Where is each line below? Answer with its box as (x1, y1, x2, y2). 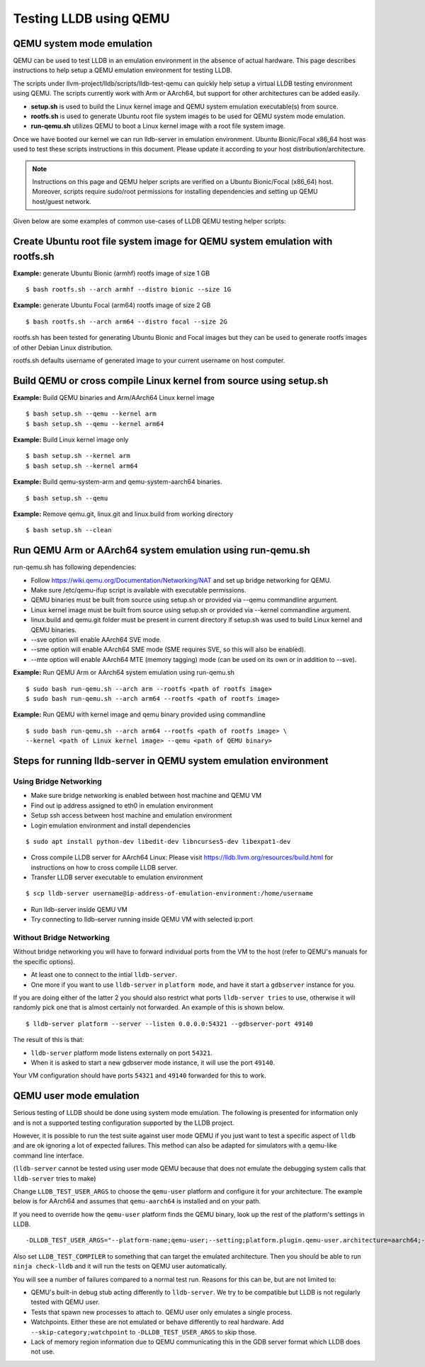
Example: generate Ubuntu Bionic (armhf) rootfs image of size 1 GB (13, 269, 210, 278)
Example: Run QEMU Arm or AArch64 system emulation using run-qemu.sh (13, 668, 235, 677)
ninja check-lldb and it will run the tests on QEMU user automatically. (13, 1262, 227, 1271)
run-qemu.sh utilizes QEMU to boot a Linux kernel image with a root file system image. (30, 122, 286, 130)
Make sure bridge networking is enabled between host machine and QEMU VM (30, 791, 262, 800)
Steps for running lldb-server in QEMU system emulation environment (13, 755, 329, 767)
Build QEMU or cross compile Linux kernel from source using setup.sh (13, 374, 329, 387)
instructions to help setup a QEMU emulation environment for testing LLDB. (13, 66, 233, 74)
